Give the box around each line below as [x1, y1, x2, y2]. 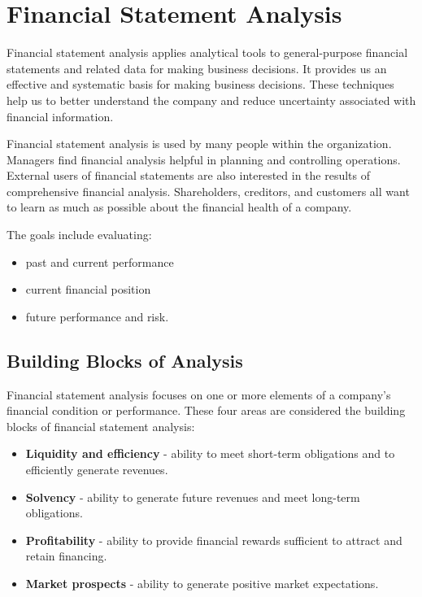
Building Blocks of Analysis [7, 347, 243, 373]
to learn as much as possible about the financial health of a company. [7, 198, 352, 216]
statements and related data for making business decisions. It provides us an [7, 59, 387, 76]
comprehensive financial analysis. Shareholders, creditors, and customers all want [7, 182, 410, 199]
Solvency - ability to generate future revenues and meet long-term [25, 488, 360, 505]
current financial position [25, 281, 151, 298]
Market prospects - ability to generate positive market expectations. [25, 574, 379, 591]
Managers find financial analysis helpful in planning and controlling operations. [7, 150, 401, 168]
